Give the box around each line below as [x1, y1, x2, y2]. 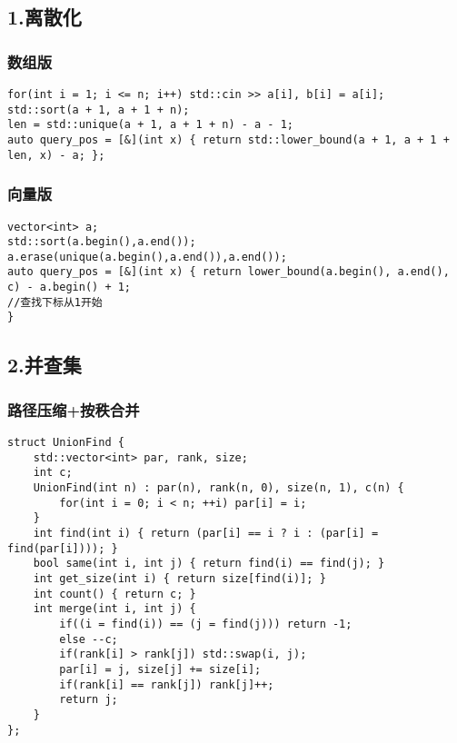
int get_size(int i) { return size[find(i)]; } [33, 572, 326, 585]
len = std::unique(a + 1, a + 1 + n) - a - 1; [7, 118, 293, 132]
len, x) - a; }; [7, 148, 105, 162]
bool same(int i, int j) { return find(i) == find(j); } [33, 557, 385, 570]
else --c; [59, 632, 118, 646]
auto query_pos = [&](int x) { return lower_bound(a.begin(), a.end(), [7, 265, 450, 279]
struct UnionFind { [7, 436, 124, 450]
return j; [59, 693, 118, 707]
